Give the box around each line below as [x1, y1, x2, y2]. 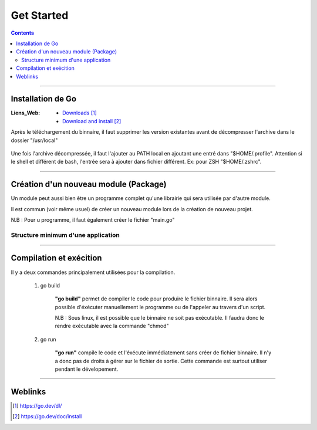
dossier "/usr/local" [11, 137, 58, 144]
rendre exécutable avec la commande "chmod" [55, 323, 169, 330]
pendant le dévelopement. [55, 365, 119, 373]
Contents [11, 29, 35, 36]
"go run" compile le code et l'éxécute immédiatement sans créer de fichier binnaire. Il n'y [55, 349, 272, 356]
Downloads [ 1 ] [62, 109, 97, 117]
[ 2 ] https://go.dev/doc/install [12, 413, 82, 420]
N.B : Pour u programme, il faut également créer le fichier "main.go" [11, 216, 176, 224]
